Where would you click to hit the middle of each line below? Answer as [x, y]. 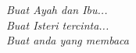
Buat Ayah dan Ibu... [57, 9]
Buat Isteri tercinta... [58, 25]
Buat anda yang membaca [68, 40]
